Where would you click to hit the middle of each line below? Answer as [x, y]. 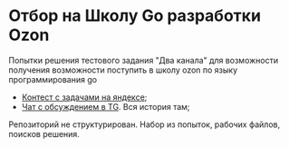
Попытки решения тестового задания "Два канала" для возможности [143, 60]
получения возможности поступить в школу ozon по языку [123, 70]
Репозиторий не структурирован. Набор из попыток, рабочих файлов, [144, 124]
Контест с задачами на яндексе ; [84, 97]
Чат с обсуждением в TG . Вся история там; [106, 106]
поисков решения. [44, 133]
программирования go [53, 79]
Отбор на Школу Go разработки [135, 16]
